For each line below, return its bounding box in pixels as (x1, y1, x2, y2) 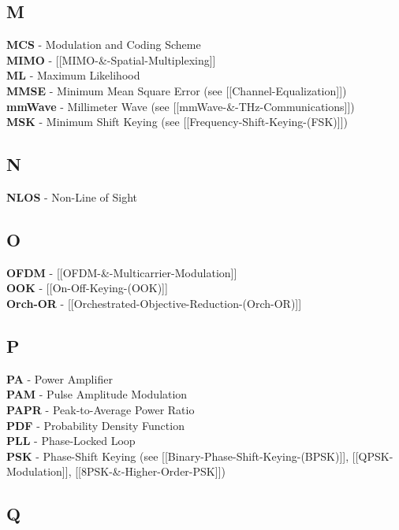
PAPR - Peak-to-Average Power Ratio (6, 401, 195, 417)
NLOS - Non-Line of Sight (6, 188, 138, 205)
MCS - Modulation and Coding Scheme (6, 36, 201, 53)
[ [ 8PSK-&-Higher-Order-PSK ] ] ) (75, 463, 226, 480)
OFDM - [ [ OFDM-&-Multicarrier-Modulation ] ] (6, 264, 237, 280)
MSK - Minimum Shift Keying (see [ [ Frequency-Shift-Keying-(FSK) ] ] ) (6, 113, 348, 130)
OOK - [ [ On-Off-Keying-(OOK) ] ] (6, 280, 168, 296)
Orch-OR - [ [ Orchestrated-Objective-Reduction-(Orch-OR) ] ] (6, 295, 302, 311)
